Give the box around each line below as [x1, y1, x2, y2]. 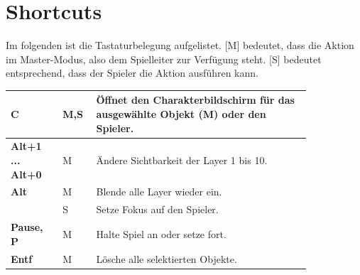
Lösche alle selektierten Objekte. [96, 251, 237, 266]
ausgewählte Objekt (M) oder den [96, 107, 266, 121]
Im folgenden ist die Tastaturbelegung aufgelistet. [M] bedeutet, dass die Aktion [6, 38, 354, 53]
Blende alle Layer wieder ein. [96, 184, 222, 199]
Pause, [11, 220, 43, 234]
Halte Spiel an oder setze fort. [96, 226, 227, 241]
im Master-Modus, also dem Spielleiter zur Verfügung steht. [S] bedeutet [6, 51, 322, 66]
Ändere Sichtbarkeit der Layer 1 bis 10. [96, 153, 268, 168]
